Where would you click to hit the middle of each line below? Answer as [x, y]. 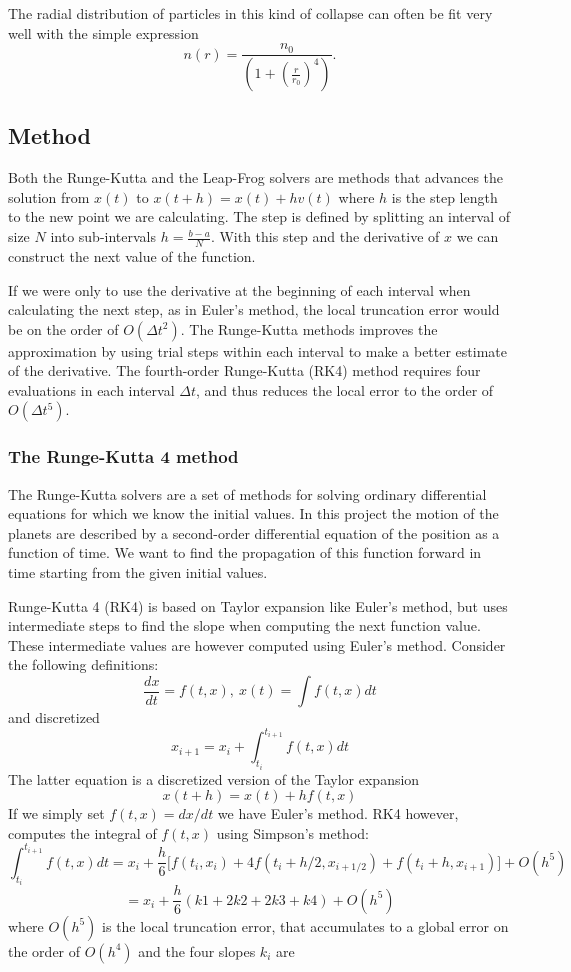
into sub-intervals [103, 236]
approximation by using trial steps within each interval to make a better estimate [257, 350]
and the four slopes [197, 950]
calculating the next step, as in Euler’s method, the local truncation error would [254, 309]
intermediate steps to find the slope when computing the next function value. [244, 625]
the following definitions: [83, 664]
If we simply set [56, 813]
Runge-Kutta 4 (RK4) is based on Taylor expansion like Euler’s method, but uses [258, 605]
